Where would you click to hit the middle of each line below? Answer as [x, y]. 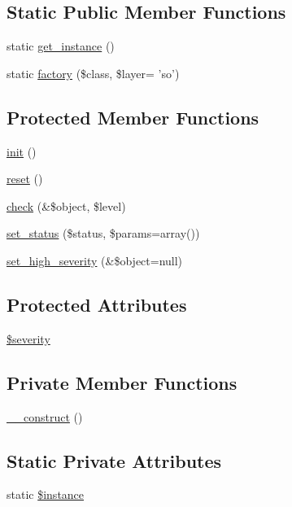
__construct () [45, 416]
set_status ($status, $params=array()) [103, 233]
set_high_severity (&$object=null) [95, 260]
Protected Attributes [97, 304]
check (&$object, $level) [66, 205]
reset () [25, 179]
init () [22, 151]
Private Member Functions [122, 382]
